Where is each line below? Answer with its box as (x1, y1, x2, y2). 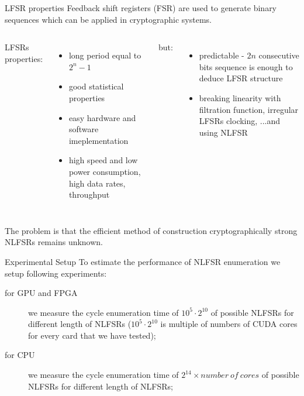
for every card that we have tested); (28, 329, 156, 341)
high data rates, (68, 177, 126, 189)
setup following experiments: (5, 267, 107, 279)
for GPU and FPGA (5, 287, 78, 299)
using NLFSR (199, 126, 248, 138)
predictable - (199, 49, 244, 61)
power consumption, (68, 165, 141, 177)
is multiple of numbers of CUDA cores (160, 318, 298, 330)
